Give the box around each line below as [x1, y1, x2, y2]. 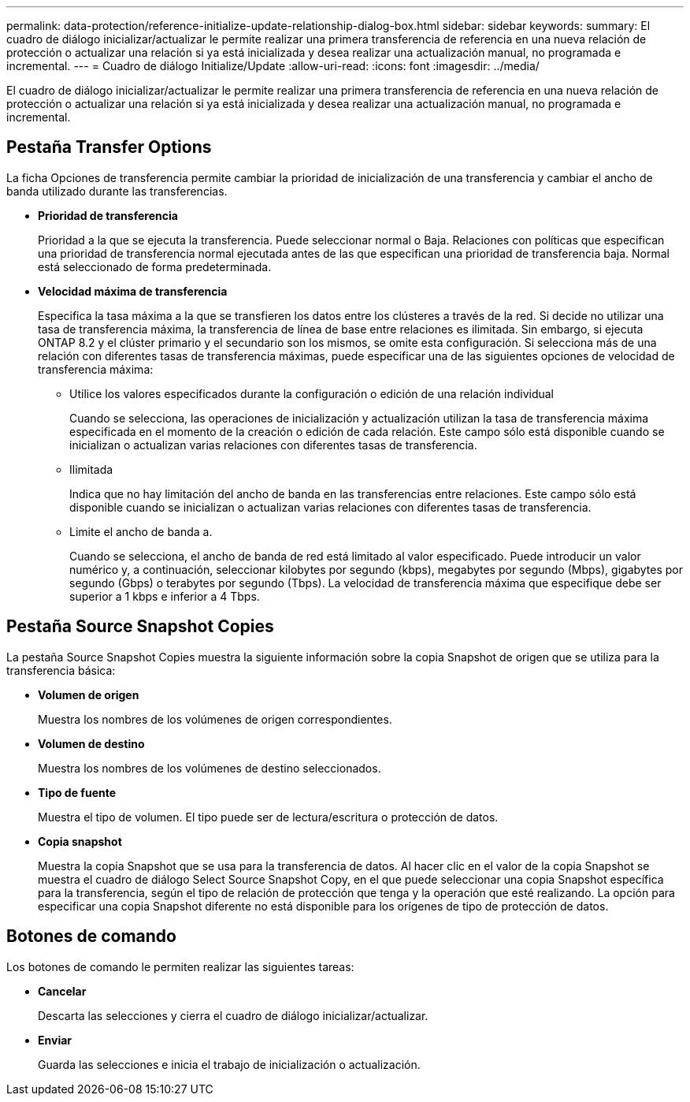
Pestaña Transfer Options [6, 137, 212, 158]
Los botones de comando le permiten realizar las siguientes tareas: [6, 959, 354, 974]
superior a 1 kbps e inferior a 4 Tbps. [69, 589, 260, 603]
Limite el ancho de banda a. [69, 524, 213, 538]
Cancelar [38, 984, 87, 998]
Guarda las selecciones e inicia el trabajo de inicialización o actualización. [38, 1057, 421, 1071]
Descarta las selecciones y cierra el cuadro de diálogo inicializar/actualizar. [38, 1008, 428, 1022]
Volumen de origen [38, 687, 139, 702]
